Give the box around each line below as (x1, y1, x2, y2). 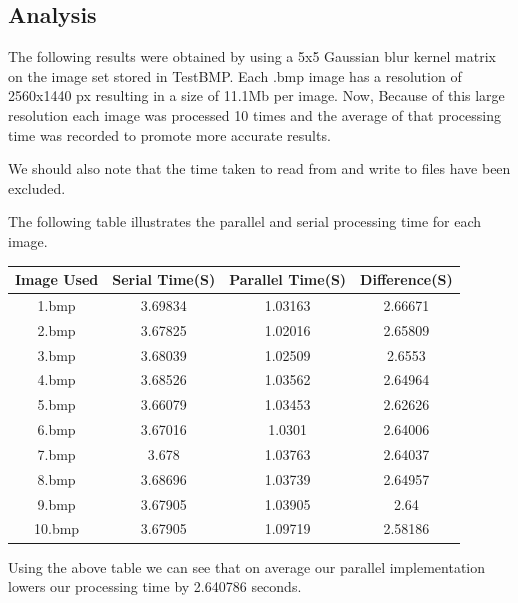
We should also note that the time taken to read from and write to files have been (8, 158, 511, 179)
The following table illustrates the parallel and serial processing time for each (8, 211, 482, 232)
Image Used (15, 269, 99, 290)
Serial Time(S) (112, 269, 216, 290)
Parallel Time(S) (229, 269, 347, 290)
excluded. (8, 177, 66, 198)
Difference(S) (360, 269, 453, 290)
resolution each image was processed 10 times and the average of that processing (8, 104, 501, 125)
